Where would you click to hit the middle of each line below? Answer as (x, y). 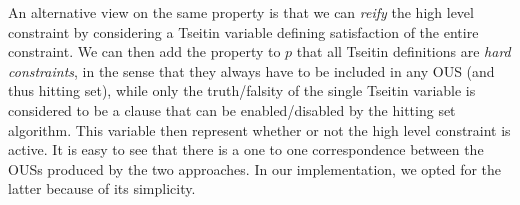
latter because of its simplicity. (102, 188)
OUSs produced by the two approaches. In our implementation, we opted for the (255, 168)
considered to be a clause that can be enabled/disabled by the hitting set (232, 109)
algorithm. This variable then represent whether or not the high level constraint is (259, 129)
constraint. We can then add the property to (144, 51)
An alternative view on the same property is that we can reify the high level (241, 12)
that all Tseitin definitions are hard (403, 51)
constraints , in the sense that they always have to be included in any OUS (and (251, 70)
